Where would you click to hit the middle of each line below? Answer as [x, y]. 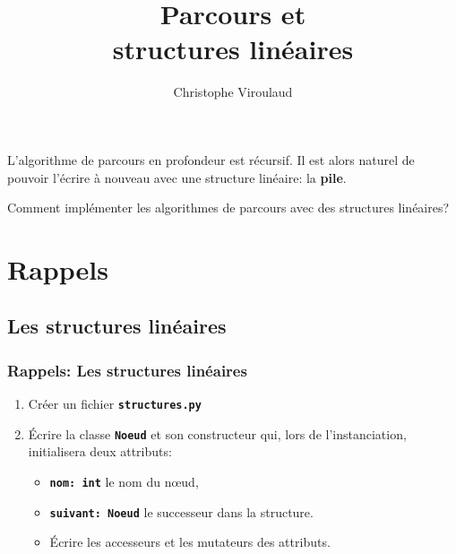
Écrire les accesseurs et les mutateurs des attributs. [190, 542]
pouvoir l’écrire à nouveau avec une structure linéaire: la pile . [177, 177]
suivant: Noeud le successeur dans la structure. [181, 511]
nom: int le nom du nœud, [124, 481]
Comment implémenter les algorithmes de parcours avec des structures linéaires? [228, 208]
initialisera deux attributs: [100, 451]
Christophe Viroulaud [233, 92]
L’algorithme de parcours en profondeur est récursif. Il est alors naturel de [211, 159]
